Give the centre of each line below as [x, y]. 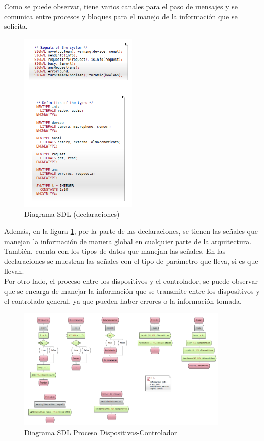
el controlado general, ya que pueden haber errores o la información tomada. [123, 301]
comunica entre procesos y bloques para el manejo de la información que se [121, 16]
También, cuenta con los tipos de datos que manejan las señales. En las [115, 251]
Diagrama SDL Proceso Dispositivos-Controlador [101, 432]
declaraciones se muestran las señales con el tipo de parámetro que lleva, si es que [131, 261]
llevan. [14, 271]
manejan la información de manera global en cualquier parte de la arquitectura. [128, 241]
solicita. [16, 26]
